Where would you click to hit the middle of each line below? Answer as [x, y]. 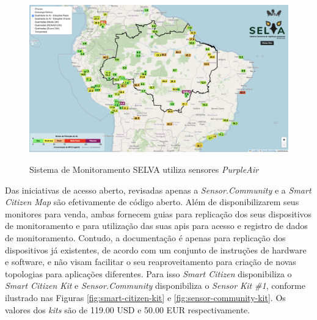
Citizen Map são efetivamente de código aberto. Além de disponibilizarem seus [152, 202]
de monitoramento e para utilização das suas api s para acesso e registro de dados [156, 226]
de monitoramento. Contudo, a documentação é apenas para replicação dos [145, 237]
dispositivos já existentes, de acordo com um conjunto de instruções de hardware [156, 249]
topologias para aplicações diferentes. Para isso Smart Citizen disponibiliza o [148, 273]
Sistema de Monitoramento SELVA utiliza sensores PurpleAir [144, 169]
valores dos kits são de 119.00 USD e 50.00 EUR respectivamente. [128, 309]
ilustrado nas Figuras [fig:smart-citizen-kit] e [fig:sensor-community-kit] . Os [145, 297]
